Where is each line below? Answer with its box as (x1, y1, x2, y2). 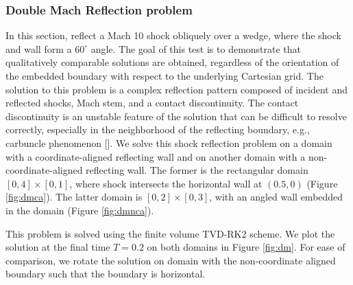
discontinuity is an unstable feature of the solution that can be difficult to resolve (5, 109, 347, 123)
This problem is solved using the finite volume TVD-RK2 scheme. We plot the (5, 226, 335, 240)
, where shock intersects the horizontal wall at (69, 176, 263, 190)
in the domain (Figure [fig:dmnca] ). (5, 203, 154, 217)
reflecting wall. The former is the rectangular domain (86, 163, 308, 177)
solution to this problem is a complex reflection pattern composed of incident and (5, 82, 348, 96)
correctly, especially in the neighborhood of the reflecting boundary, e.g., (5, 122, 310, 137)
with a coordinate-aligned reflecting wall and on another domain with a (5, 149, 306, 163)
